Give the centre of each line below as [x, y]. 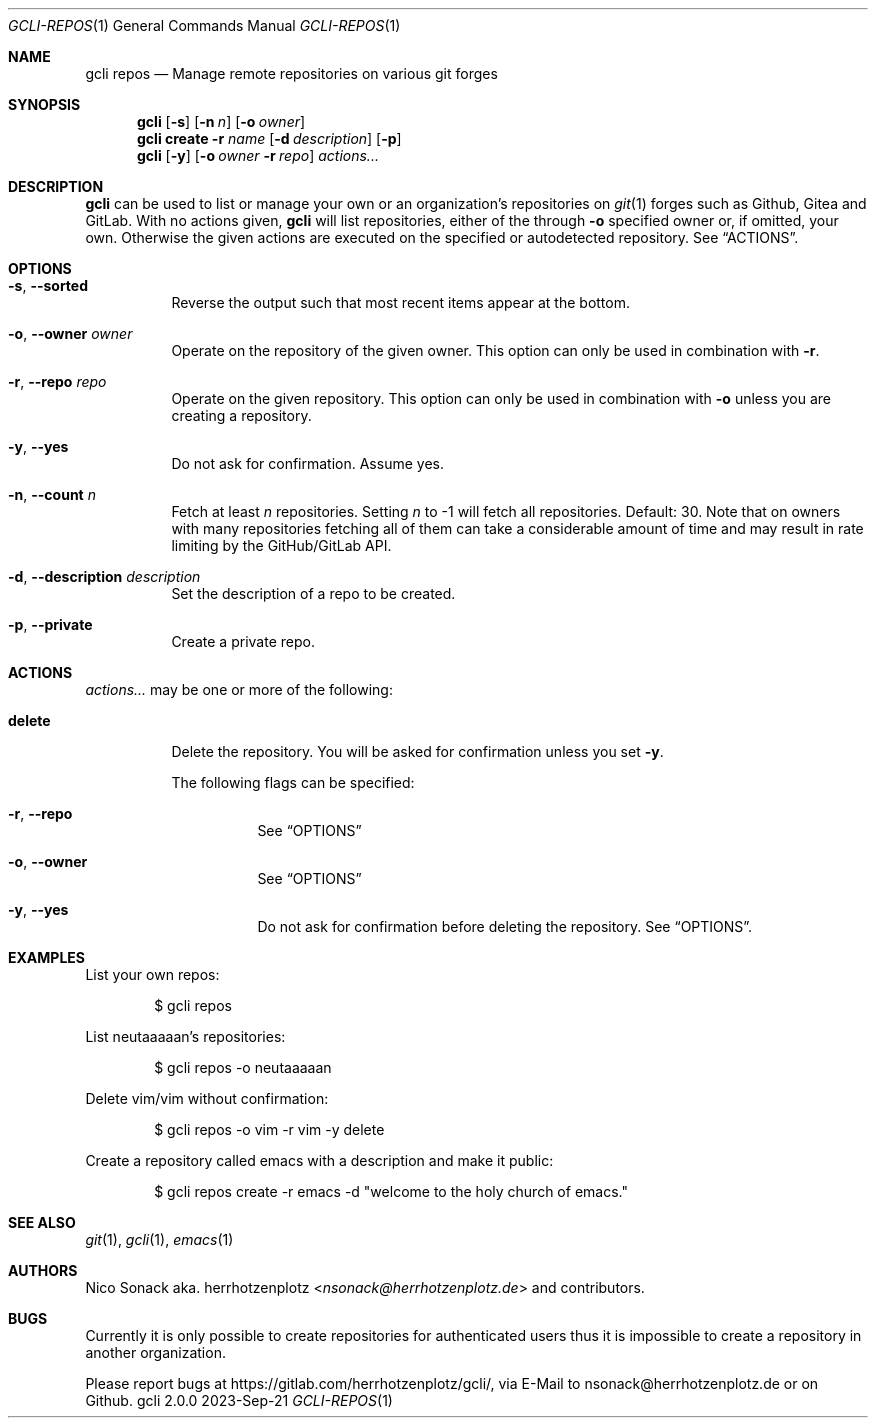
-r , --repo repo [57, 381]
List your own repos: [152, 974]
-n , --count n [52, 494]
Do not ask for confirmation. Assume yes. [307, 463]
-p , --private [50, 624]
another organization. [155, 1352]
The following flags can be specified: [293, 782]
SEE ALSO [42, 1222]
